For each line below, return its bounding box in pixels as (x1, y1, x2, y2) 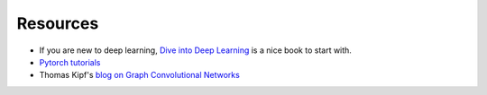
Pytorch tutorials (39, 56, 101, 67)
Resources (16, 13, 99, 33)
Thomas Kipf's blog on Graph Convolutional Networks (39, 70, 241, 81)
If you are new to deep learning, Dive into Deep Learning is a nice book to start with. (39, 45, 352, 56)
